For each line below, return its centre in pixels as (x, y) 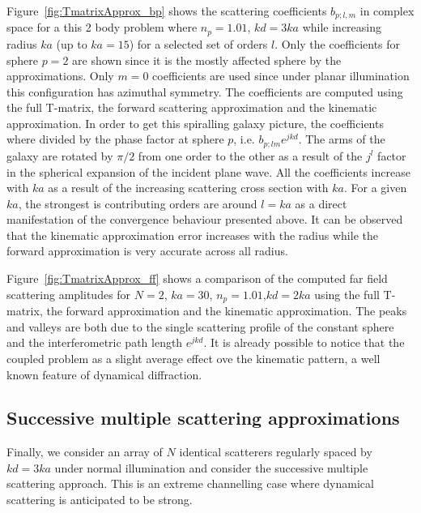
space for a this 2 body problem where (102, 27)
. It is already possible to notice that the (304, 342)
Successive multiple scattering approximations (203, 418)
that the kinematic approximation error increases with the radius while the (192, 235)
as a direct (321, 203)
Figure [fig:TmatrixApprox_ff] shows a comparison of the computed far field (197, 278)
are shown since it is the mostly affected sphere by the (207, 60)
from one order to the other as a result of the (250, 155)
